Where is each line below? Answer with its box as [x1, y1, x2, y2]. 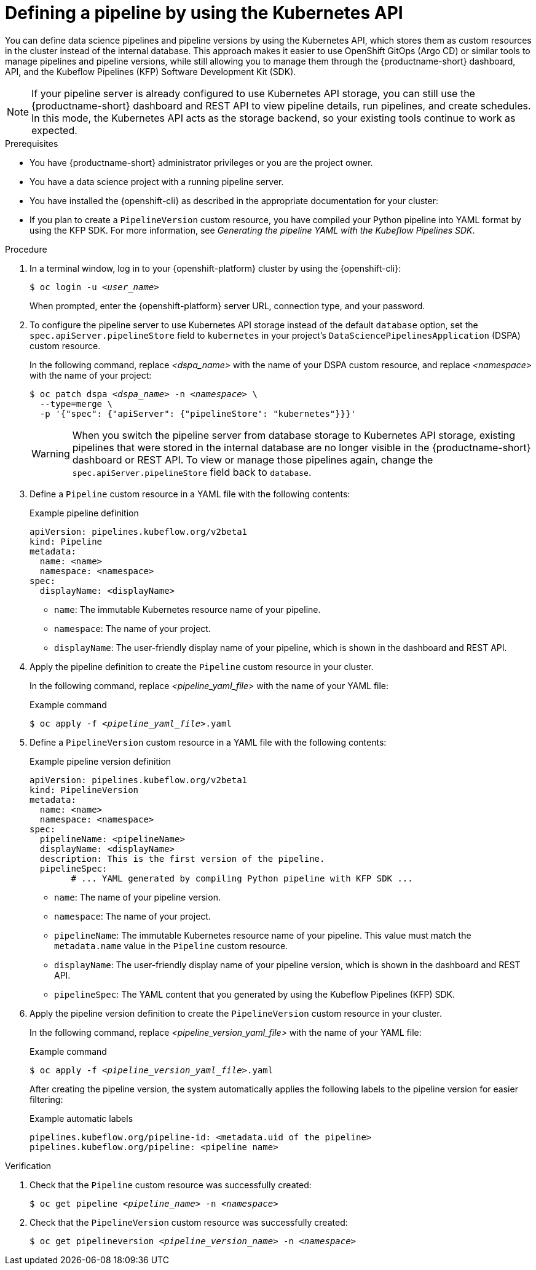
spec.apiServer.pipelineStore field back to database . [72, 465, 312, 478]
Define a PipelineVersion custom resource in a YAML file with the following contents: [30, 736, 387, 747]
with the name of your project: [30, 369, 152, 381]
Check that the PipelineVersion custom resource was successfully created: [30, 1217, 348, 1228]
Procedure [5, 243, 47, 254]
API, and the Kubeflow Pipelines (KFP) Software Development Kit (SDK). [5, 66, 296, 77]
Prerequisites [5, 138, 58, 149]
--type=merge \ [39, 398, 112, 409]
